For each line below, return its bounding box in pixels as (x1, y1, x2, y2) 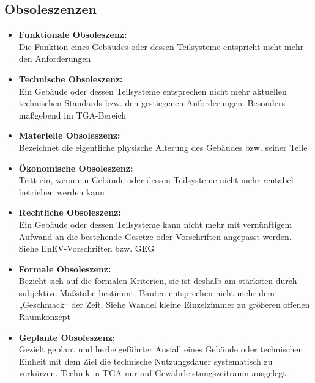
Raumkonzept (18, 310, 70, 323)
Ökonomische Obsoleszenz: (18, 161, 133, 174)
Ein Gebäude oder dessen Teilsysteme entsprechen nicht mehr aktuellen (18, 84, 287, 97)
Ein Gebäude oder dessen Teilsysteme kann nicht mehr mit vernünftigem (18, 217, 292, 230)
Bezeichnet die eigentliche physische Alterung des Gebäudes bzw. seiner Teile (18, 140, 308, 153)
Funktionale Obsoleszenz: (18, 28, 127, 41)
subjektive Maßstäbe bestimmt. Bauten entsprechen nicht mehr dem (18, 286, 275, 299)
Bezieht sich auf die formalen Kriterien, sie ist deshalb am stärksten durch (18, 274, 297, 287)
